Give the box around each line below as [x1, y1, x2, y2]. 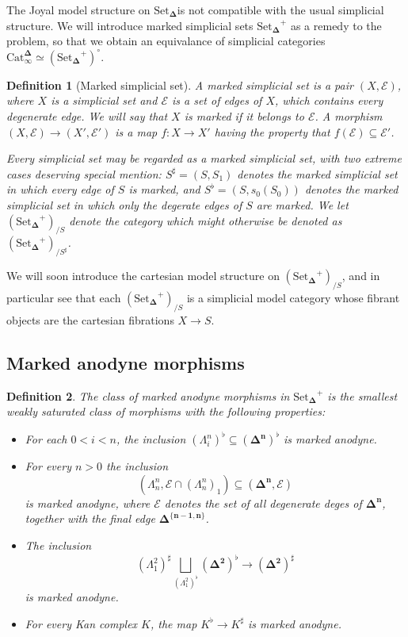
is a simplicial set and [51, 92, 158, 109]
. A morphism [315, 107, 383, 124]
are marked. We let [256, 196, 349, 213]
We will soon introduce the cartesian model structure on [6, 267, 280, 284]
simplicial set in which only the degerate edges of [6, 196, 242, 213]
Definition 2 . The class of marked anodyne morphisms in [6, 387, 290, 404]
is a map [115, 123, 158, 140]
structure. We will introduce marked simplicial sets [6, 17, 254, 33]
